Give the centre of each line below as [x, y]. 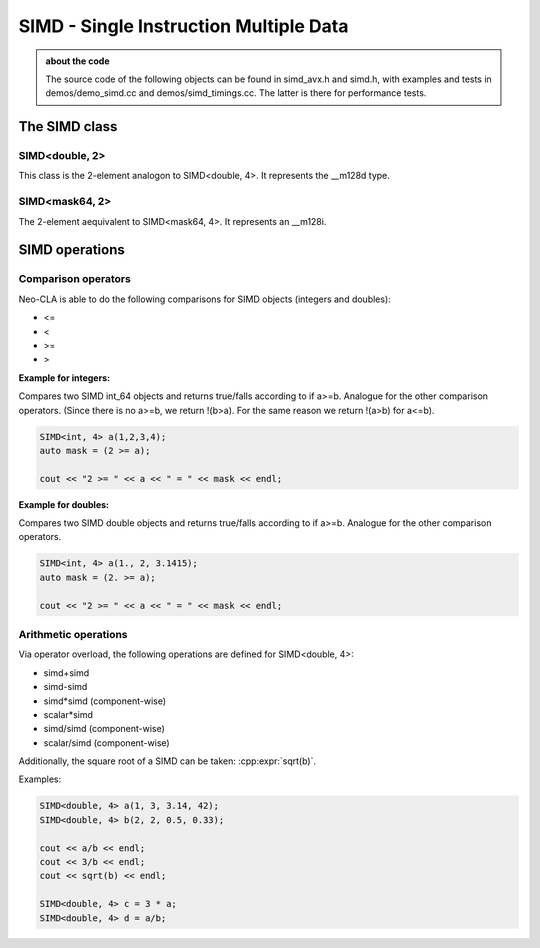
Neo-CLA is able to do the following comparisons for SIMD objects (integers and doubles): [205, 299]
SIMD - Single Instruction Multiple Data [183, 26]
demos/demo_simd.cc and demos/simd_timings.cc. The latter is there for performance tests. [236, 93]
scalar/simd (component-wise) [106, 742]
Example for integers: [64, 377]
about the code [77, 61]
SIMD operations [71, 250]
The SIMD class [68, 126]
